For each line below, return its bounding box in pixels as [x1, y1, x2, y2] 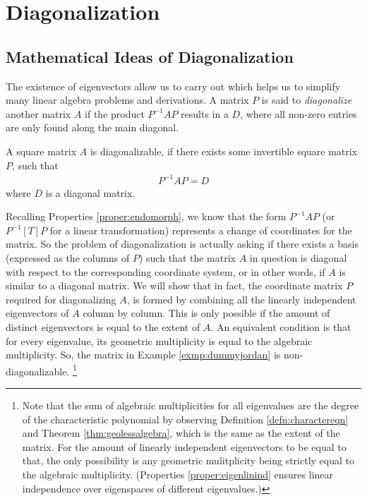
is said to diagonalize [261, 92, 352, 107]
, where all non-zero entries [240, 106, 357, 121]
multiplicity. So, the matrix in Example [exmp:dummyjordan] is [6, 347, 281, 362]
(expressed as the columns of [6, 250, 130, 265]
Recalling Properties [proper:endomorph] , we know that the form [6, 209, 287, 224]
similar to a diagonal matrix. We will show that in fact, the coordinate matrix [6, 278, 343, 293]
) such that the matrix [138, 250, 236, 265]
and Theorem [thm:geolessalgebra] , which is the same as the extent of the [22, 425, 340, 440]
